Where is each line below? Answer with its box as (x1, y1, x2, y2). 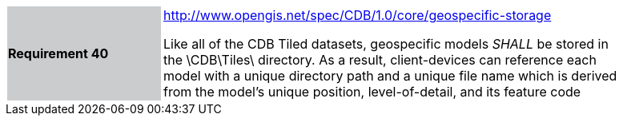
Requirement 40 (8, 45, 109, 61)
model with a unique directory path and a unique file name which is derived (163, 68, 617, 84)
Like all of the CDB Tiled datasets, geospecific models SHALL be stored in (163, 36, 609, 52)
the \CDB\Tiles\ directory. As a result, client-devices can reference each (163, 52, 597, 68)
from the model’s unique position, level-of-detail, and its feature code (163, 84, 581, 100)
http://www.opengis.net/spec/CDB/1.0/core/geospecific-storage (163, 7, 552, 23)
